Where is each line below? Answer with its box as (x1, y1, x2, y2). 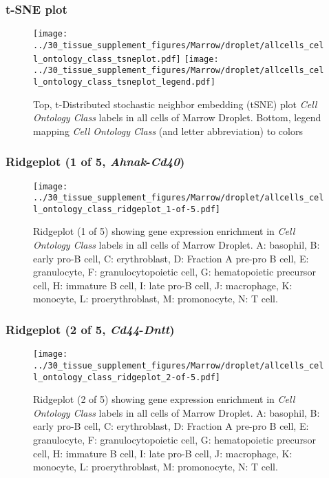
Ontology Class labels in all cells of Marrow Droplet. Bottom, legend (33, 110, 321, 125)
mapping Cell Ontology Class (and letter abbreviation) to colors (33, 123, 303, 138)
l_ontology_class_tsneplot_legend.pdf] (33, 76, 215, 87)
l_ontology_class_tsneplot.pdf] (33, 54, 181, 64)
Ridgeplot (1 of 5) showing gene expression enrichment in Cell (33, 224, 295, 238)
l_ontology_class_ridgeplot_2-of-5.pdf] (33, 372, 221, 382)
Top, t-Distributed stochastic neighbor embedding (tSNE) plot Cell (33, 96, 317, 111)
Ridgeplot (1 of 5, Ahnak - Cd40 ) (6, 153, 185, 170)
